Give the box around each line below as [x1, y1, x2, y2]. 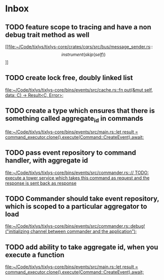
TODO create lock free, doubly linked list [5, 74, 133, 82]
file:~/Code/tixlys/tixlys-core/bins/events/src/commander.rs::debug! [5, 223, 145, 229]
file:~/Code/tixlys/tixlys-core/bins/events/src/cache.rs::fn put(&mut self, [5, 87, 153, 93]
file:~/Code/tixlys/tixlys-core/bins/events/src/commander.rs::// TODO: [5, 170, 149, 176]
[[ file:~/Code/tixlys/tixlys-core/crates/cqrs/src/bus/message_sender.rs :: [5, 44, 153, 50]
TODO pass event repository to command [5, 149, 136, 157]
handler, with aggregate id [5, 156, 88, 165]
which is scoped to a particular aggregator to [5, 202, 148, 211]
